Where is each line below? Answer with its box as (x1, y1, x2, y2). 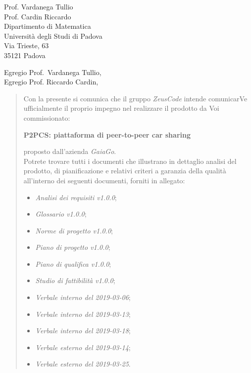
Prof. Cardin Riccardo (4, 11, 71, 21)
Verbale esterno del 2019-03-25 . (35, 359, 131, 369)
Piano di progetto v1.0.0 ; (35, 242, 110, 252)
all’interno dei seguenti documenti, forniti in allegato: (23, 175, 185, 185)
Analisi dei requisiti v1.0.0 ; (35, 192, 117, 202)
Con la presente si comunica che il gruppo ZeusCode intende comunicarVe (23, 93, 248, 103)
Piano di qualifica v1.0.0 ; (35, 258, 111, 269)
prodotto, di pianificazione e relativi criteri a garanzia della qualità (23, 165, 226, 176)
